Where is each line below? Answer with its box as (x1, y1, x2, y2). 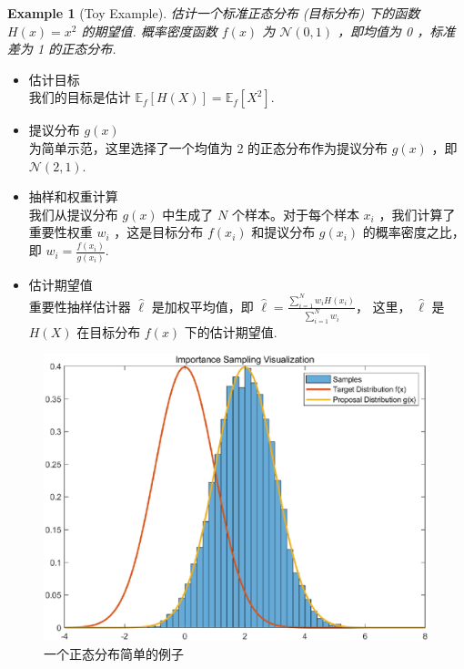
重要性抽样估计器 (28, 296, 131, 315)
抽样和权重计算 (28, 187, 118, 206)
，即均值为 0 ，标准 (338, 21, 456, 40)
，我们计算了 (378, 204, 456, 223)
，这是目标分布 (114, 222, 204, 242)
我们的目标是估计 (28, 87, 131, 107)
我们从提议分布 (28, 204, 118, 223)
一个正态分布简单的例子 (44, 643, 184, 663)
